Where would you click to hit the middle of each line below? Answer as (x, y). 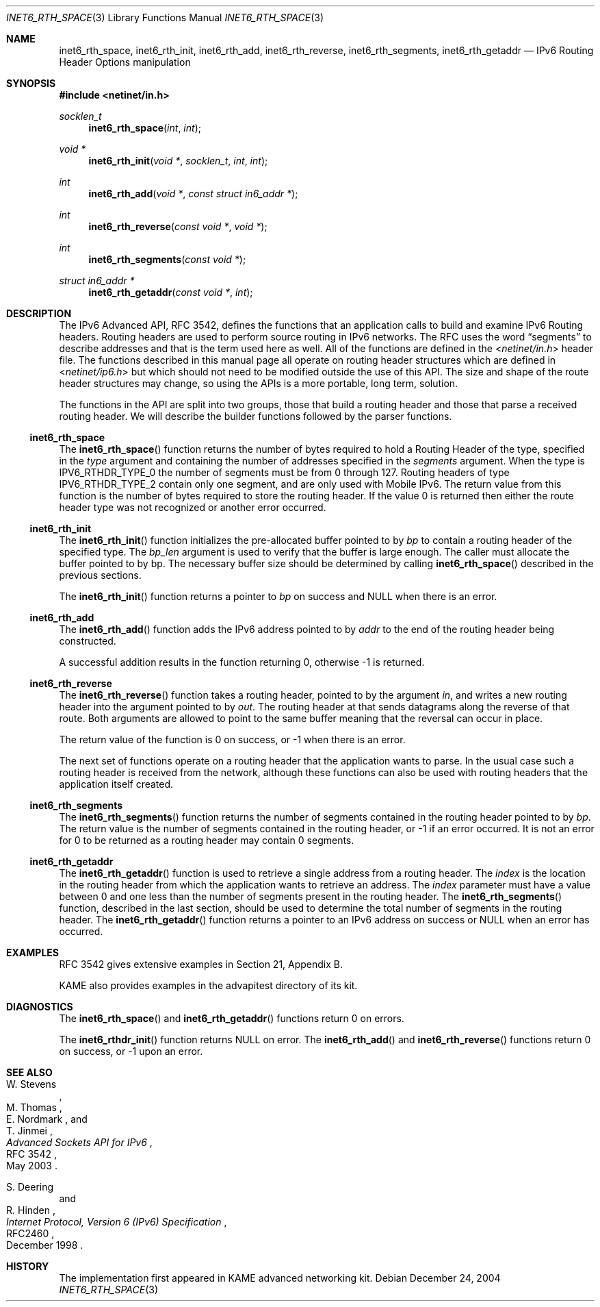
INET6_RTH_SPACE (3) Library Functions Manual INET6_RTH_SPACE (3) (165, 17)
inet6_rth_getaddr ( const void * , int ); (171, 292)
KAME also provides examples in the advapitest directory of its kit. (208, 985)
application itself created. (116, 784)
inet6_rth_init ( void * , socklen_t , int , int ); (178, 161)
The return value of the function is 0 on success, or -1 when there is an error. (232, 739)
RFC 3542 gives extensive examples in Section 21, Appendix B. (201, 964)
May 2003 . (32, 1166)
